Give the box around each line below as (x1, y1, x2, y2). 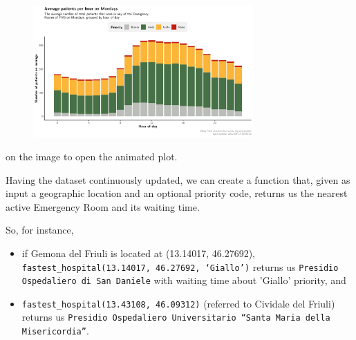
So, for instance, (6, 223, 74, 237)
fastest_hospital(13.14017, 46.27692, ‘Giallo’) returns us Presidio (21, 259, 339, 274)
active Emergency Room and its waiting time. (6, 199, 200, 214)
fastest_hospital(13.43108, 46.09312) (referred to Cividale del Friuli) (21, 296, 335, 310)
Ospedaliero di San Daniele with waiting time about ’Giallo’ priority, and (21, 273, 346, 287)
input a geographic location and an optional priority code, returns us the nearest (6, 186, 348, 200)
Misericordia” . (21, 323, 89, 338)
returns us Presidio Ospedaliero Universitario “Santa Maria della (21, 310, 330, 324)
